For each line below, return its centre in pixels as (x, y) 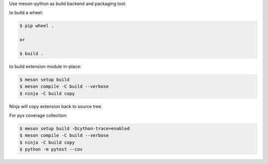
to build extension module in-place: (45, 66)
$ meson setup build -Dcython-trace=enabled (75, 129)
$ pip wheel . (37, 26)
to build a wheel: (26, 13)
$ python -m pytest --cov (51, 149)
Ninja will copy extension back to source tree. (56, 106)
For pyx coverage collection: (38, 115)
